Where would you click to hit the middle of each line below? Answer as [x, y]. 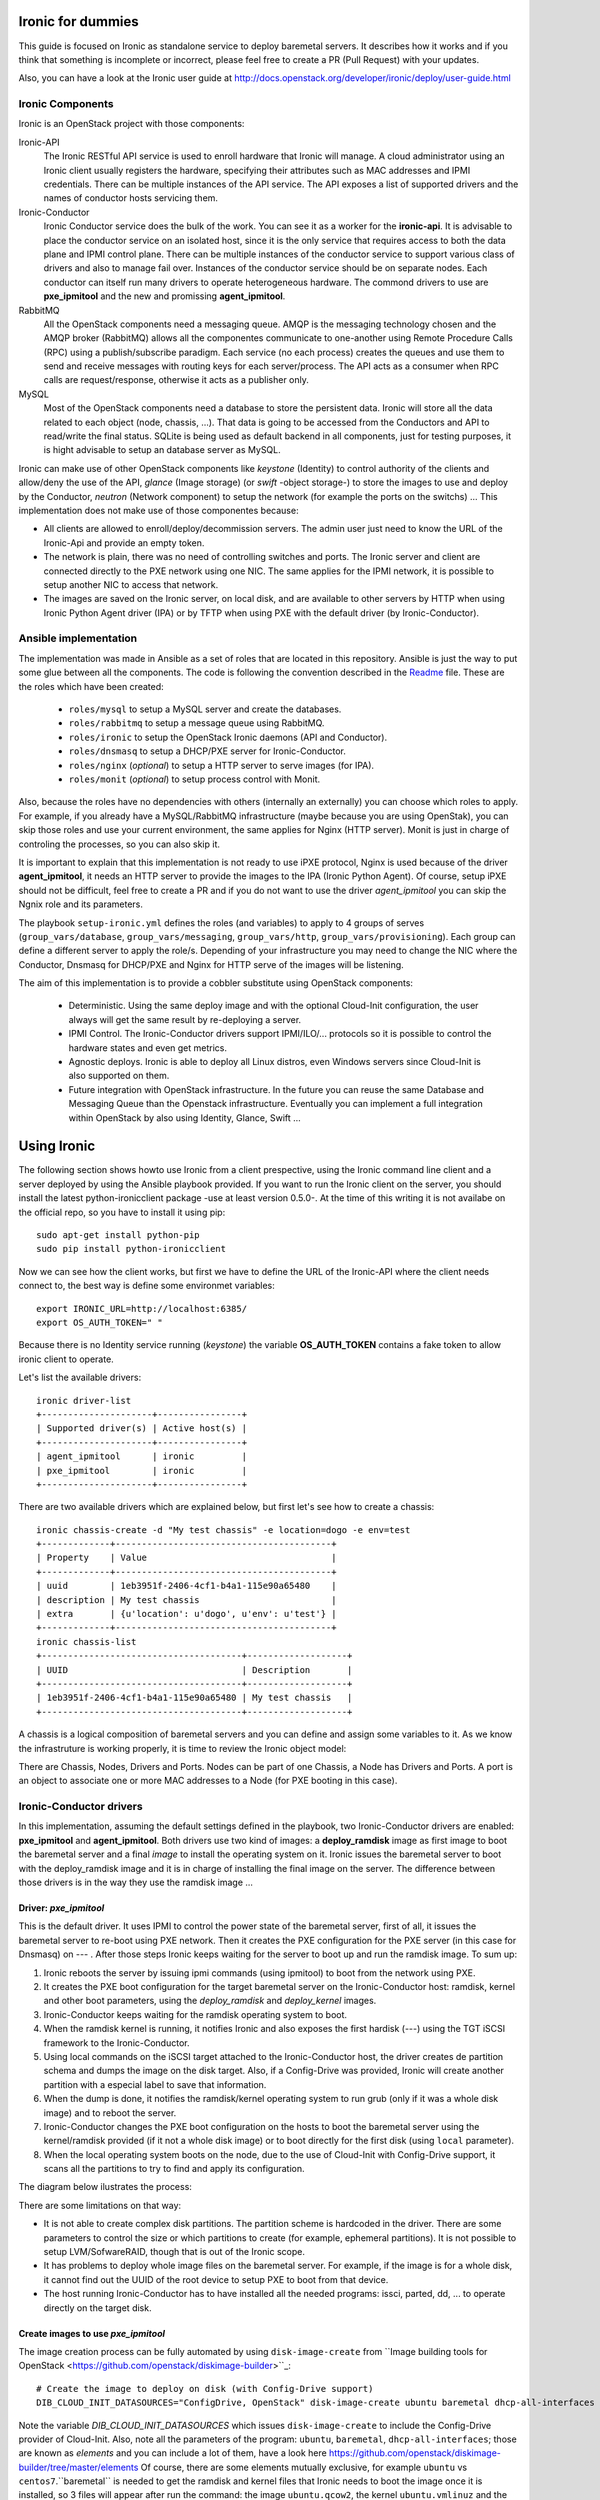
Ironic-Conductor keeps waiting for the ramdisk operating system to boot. [195, 2014]
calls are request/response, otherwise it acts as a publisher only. [176, 380]
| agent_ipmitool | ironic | [142, 1456]
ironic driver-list [84, 1400]
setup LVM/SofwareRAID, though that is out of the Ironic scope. [174, 2252]
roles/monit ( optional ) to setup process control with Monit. [194, 779]
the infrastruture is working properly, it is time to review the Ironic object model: [182, 1748]
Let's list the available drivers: [80, 1377]
